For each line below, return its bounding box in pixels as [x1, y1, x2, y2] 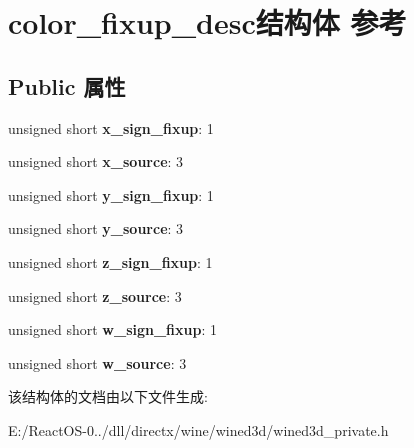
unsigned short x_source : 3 [8, 151, 184, 172]
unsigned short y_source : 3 [8, 218, 184, 239]
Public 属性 [8, 70, 126, 101]
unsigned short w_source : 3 [8, 352, 187, 373]
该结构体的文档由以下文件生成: [8, 386, 208, 407]
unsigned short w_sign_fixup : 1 [8, 319, 218, 340]
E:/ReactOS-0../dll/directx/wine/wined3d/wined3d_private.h [8, 419, 389, 440]
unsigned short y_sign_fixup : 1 [8, 184, 214, 205]
